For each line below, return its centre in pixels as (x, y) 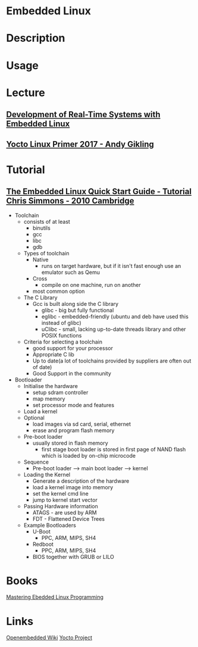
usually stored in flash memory (70, 443)
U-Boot (41, 532)
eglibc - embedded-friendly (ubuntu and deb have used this (115, 316)
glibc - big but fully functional (78, 310)
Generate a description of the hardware (81, 481)
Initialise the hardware (51, 386)
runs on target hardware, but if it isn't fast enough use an (111, 265)
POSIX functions (62, 335)
